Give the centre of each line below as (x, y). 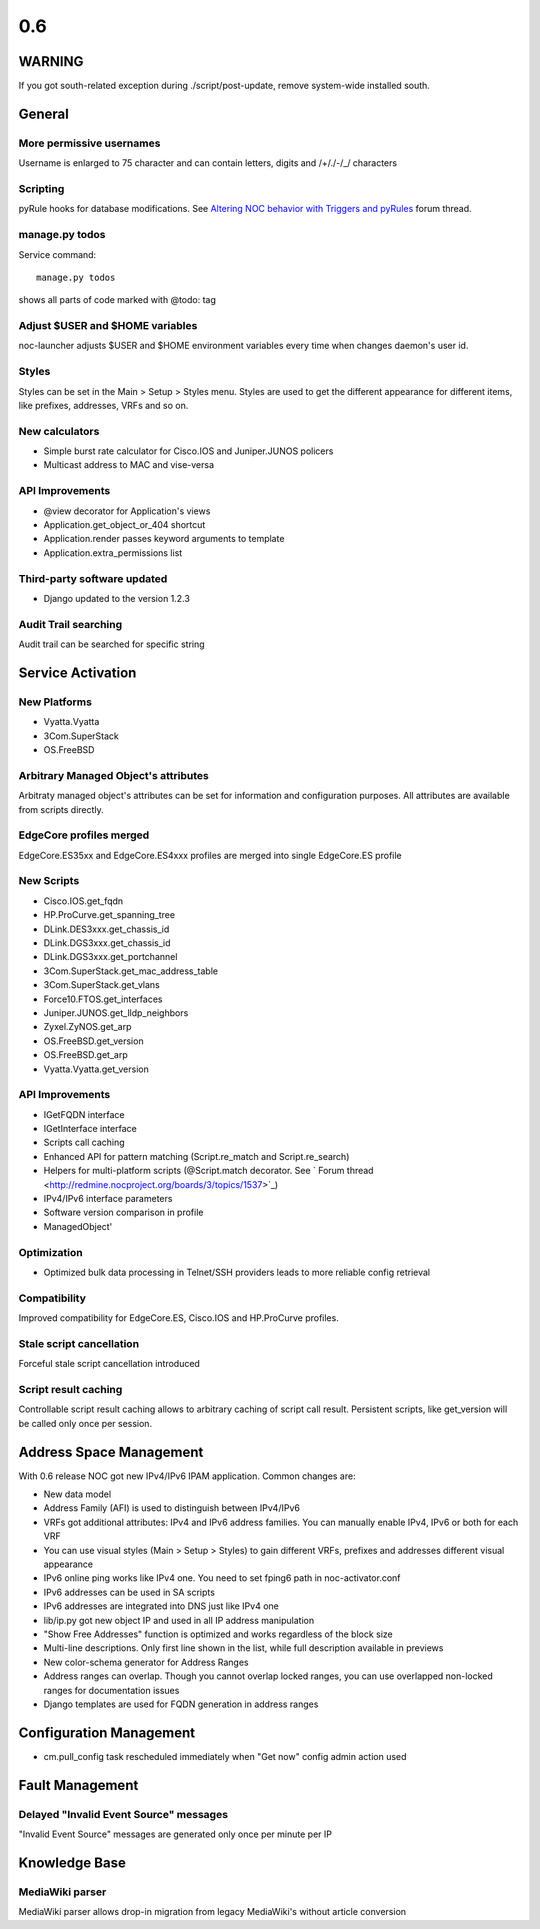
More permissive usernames (89, 143)
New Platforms (55, 702)
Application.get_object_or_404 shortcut (124, 525)
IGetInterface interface (90, 1129)
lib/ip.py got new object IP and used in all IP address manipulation (179, 1620)
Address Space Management (111, 1451)
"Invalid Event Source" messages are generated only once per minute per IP (175, 1834)
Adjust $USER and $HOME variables (108, 326)
